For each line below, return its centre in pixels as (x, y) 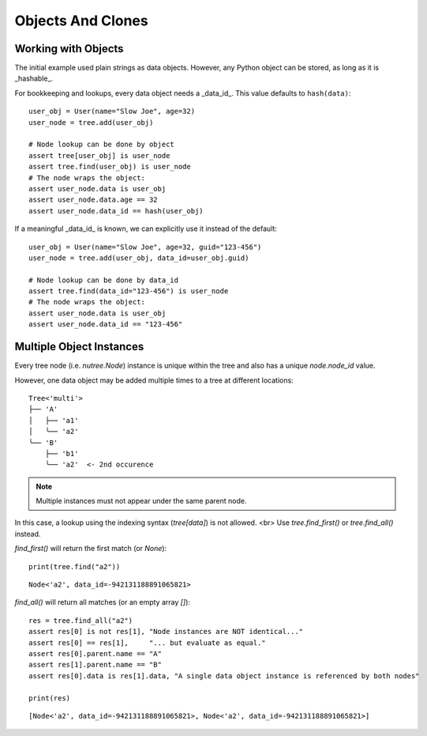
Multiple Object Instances (79, 347)
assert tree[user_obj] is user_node (99, 155)
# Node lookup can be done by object (102, 145)
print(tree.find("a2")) (75, 566)
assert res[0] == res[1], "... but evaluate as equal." (147, 643)
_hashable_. (34, 78)
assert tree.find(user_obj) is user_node (110, 167)
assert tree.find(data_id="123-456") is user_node (129, 291)
